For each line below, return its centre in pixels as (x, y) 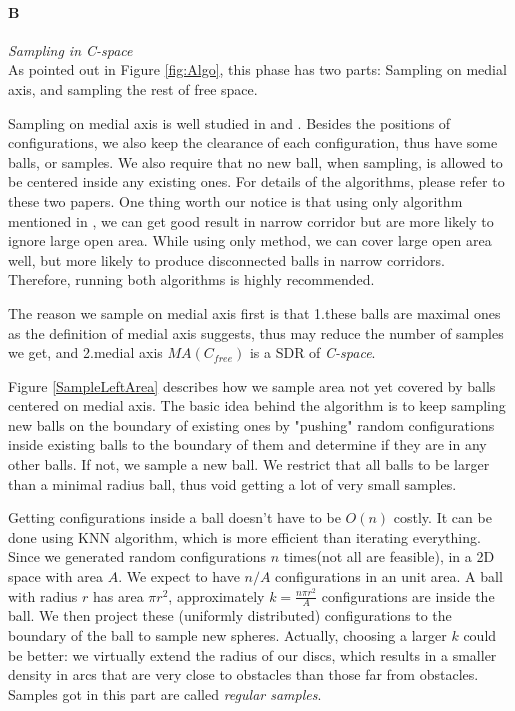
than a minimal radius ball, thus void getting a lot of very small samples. (232, 483)
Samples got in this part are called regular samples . (165, 693)
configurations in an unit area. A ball (389, 576)
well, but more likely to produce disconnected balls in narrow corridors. (226, 259)
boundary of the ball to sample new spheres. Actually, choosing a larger (227, 635)
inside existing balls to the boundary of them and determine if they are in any (247, 444)
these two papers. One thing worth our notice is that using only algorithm (235, 200)
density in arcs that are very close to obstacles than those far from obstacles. (243, 674)
